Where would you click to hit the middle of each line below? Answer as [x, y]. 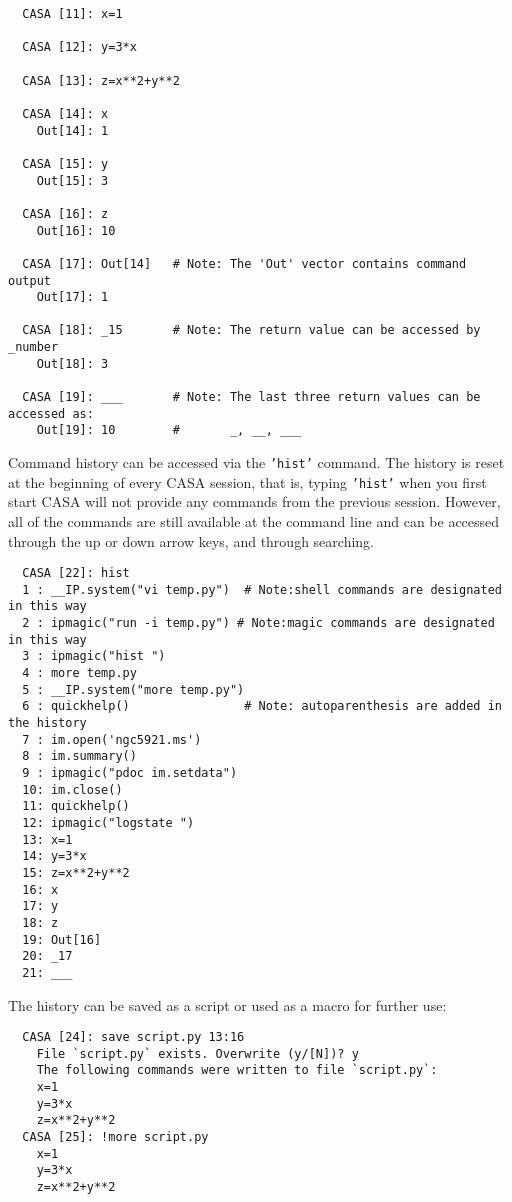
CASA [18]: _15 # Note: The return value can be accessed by [251, 330]
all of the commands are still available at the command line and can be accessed [254, 520]
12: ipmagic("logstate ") [108, 823]
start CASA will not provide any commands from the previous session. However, [254, 501]
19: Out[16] [62, 939]
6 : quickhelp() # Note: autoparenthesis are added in [262, 706]
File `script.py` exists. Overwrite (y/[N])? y [197, 1053]
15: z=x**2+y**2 [76, 872]
